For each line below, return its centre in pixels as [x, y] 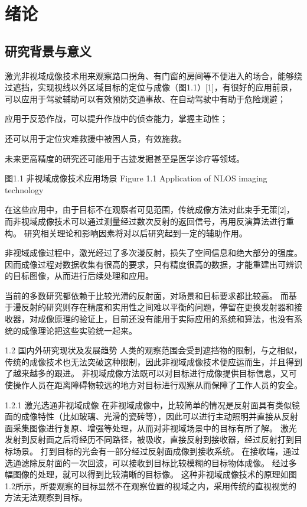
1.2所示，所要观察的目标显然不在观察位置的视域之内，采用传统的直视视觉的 [151, 485]
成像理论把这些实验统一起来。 [79, 330]
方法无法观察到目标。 [46, 497]
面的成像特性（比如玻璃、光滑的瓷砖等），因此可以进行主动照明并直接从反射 [151, 416]
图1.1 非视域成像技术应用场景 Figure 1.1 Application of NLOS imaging [136, 178]
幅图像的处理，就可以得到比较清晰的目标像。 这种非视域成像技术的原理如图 [151, 474]
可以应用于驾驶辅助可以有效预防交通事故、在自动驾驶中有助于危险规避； [145, 98]
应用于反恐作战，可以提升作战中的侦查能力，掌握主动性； [116, 118]
